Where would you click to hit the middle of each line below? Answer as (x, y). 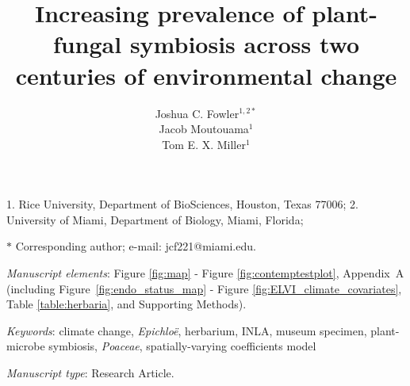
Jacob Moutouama (204, 129)
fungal (87, 44)
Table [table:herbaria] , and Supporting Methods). (126, 304)
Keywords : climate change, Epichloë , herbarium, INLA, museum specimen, (187, 330)
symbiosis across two (245, 44)
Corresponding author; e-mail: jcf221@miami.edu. (136, 246)
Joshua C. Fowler (197, 113)
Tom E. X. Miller (204, 144)
